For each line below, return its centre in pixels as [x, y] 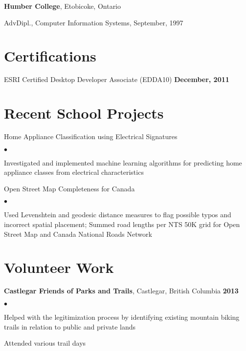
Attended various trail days [45, 343]
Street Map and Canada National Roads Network [78, 234]
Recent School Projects [84, 113]
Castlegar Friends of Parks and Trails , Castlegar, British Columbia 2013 [121, 291]
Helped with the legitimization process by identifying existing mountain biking [122, 317]
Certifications [50, 56]
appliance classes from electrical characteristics [74, 172]
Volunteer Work [59, 267]
